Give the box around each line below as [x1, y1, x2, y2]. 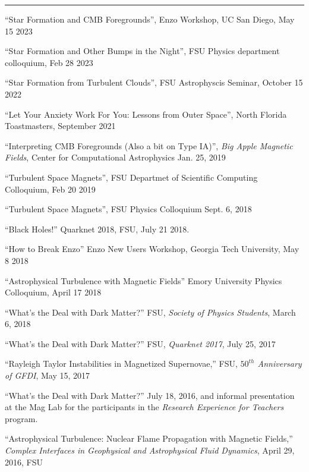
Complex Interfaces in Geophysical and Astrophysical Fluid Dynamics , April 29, [5, 444, 295, 457]
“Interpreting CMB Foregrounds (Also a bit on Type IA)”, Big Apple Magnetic [5, 139, 293, 152]
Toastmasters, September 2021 [5, 119, 116, 132]
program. [5, 412, 38, 424]
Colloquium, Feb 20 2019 [5, 182, 96, 195]
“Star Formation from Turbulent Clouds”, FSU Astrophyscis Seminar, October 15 [5, 76, 303, 89]
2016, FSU [5, 455, 43, 468]
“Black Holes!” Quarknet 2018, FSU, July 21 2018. [5, 222, 190, 235]
